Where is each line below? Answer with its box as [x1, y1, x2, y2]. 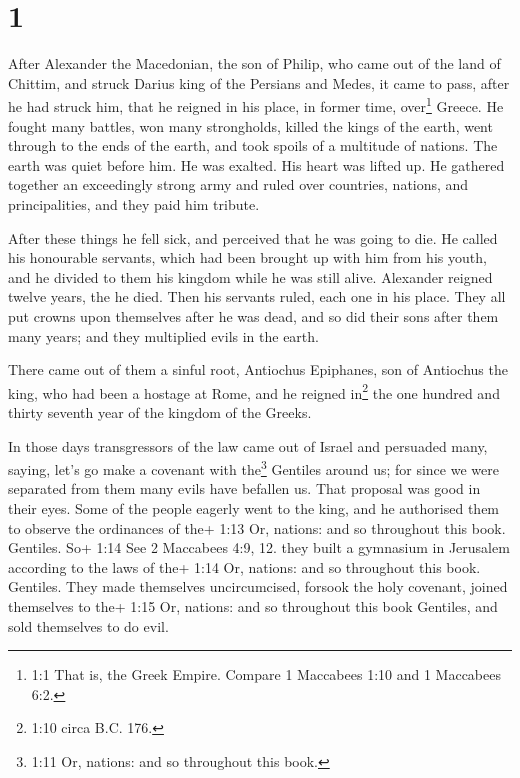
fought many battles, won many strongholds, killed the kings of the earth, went [8, 115, 493, 136]
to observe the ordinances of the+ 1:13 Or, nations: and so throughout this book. [8, 517, 506, 538]
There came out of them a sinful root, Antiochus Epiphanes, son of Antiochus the [8, 359, 508, 380]
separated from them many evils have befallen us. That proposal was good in [8, 478, 481, 499]
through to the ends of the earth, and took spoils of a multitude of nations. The [8, 135, 498, 156]
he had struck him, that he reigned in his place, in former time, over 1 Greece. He [8, 93, 504, 116]
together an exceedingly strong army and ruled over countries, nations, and [8, 174, 469, 195]
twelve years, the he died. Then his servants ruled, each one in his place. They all [8, 286, 506, 307]
